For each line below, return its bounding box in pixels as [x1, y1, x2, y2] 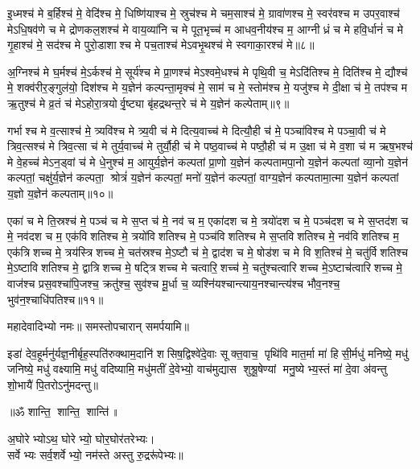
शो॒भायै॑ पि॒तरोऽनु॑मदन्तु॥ [7, 376, 99, 393]
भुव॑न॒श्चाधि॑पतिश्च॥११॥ [7, 290, 104, 307]
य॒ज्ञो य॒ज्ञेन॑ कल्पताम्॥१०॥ [7, 184, 113, 201]
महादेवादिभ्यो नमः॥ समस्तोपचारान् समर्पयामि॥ [7, 318, 189, 335]
